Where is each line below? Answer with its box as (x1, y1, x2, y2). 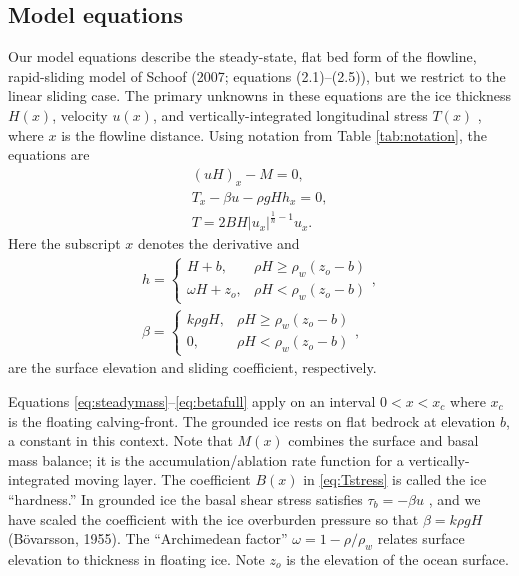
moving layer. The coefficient (74, 469, 251, 490)
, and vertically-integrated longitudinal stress (152, 104, 428, 125)
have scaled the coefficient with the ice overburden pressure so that (8, 508, 419, 529)
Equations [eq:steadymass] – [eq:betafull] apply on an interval (8, 391, 376, 412)
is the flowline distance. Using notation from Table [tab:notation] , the (61, 124, 487, 145)
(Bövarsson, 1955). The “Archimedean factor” (8, 528, 288, 549)
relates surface (377, 528, 465, 549)
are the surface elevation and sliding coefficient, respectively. (8, 357, 377, 378)
